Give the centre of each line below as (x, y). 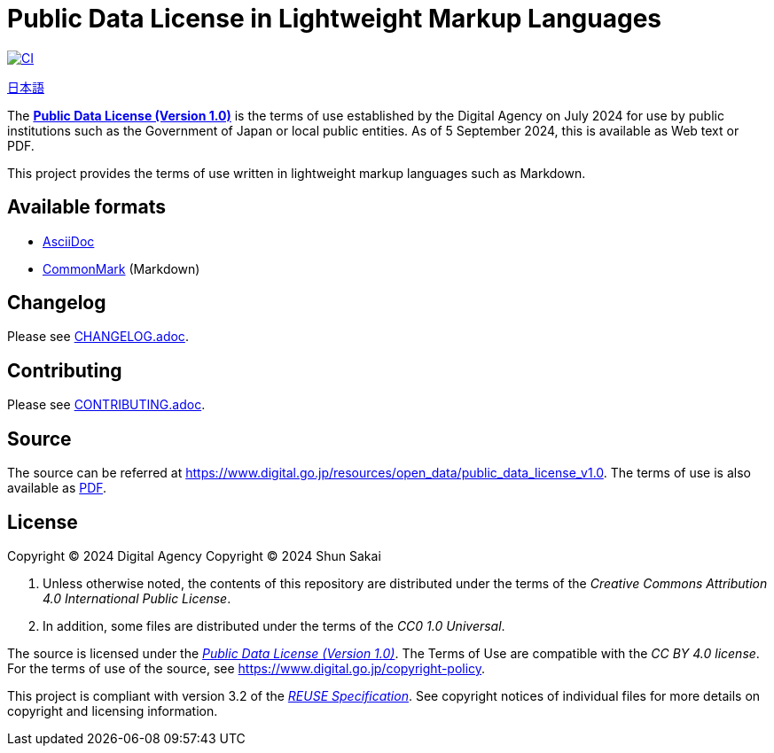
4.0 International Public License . (137, 598)
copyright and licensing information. (113, 710)
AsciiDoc (69, 241)
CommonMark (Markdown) (121, 268)
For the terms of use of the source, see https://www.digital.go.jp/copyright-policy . (246, 668)
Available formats (86, 207)
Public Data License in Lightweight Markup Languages (335, 19)
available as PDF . (57, 488)
